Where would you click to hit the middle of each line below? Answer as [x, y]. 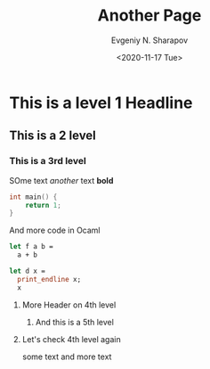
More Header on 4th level [69, 305]
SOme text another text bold [61, 180]
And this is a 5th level [74, 322]
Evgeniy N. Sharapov [149, 40]
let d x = [28, 271]
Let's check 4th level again [72, 339]
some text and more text [67, 357]
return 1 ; [44, 205]
